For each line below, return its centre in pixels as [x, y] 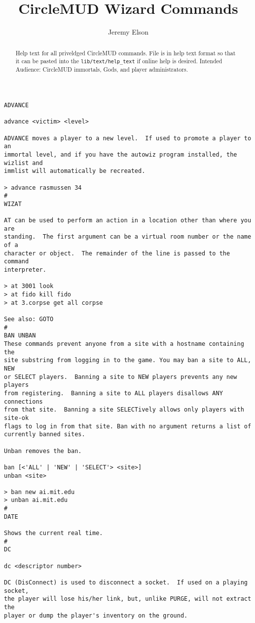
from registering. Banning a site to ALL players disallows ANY [113, 393]
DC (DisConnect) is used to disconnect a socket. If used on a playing [126, 583]
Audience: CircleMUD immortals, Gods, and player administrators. [102, 69]
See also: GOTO [29, 319]
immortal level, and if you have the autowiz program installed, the [121, 154]
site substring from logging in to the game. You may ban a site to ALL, [128, 360]
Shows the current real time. [54, 533]
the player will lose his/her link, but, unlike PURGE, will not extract [128, 599]
